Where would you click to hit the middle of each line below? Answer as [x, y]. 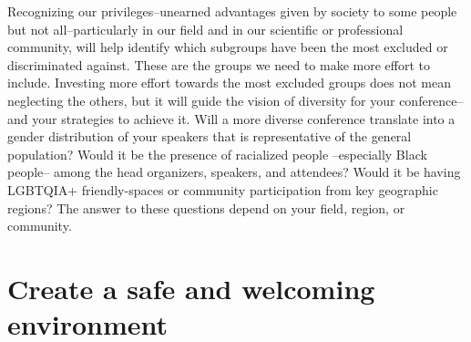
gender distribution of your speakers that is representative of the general [210, 136]
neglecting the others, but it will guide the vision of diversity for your [201, 100]
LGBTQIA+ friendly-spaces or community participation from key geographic [223, 189]
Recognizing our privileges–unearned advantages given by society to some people [232, 11]
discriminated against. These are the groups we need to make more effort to [219, 64]
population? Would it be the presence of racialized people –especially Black [217, 154]
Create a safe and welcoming [191, 288]
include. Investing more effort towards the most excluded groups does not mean [230, 83]
